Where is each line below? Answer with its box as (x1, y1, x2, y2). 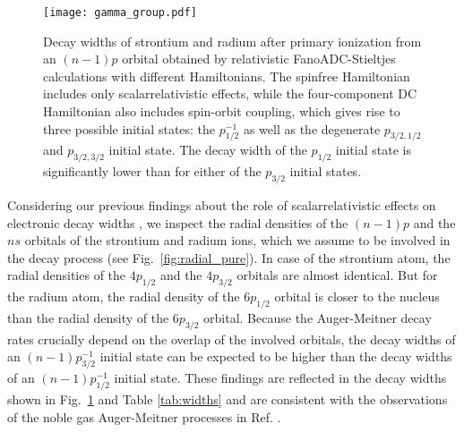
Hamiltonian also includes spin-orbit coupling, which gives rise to (43, 102, 400, 121)
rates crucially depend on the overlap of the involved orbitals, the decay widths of (7, 329, 456, 348)
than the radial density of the (7, 308, 169, 326)
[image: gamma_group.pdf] (43, 6, 197, 19)
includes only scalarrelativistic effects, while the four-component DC (43, 84, 417, 103)
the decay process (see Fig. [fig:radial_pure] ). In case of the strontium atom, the (7, 248, 451, 267)
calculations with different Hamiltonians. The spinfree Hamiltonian (43, 66, 410, 85)
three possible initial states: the (43, 119, 216, 138)
